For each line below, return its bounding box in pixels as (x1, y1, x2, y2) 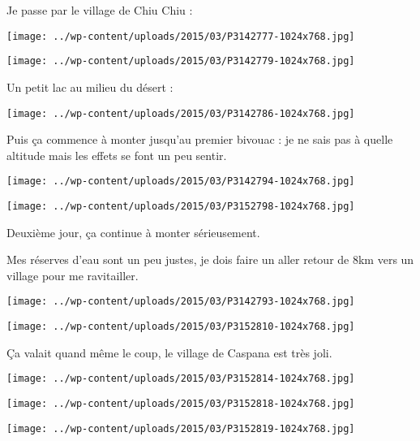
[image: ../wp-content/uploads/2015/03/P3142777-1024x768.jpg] (6, 30, 355, 42)
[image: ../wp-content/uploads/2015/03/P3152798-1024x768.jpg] (6, 201, 355, 212)
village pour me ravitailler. (6, 266, 139, 283)
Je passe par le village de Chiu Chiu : (6, 2, 193, 18)
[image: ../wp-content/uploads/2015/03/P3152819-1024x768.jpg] (6, 422, 355, 435)
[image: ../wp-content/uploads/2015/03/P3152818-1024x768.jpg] (6, 398, 355, 409)
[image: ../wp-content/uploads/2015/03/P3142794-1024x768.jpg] (6, 175, 355, 188)
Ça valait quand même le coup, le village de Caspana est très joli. (6, 344, 332, 361)
